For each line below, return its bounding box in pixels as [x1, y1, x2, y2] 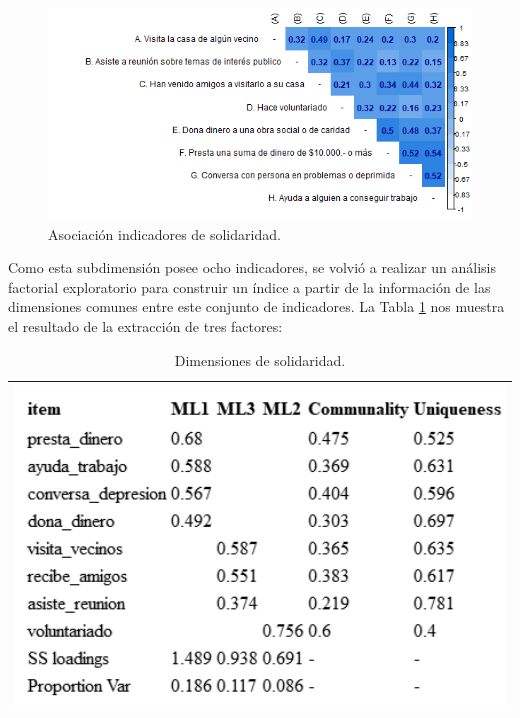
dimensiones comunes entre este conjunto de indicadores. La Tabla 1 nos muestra [8, 296, 505, 317]
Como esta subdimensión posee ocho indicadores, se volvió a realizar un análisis [8, 257, 496, 278]
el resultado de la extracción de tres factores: [8, 315, 283, 336]
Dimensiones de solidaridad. [174, 349, 346, 370]
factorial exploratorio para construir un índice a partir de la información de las [8, 276, 491, 297]
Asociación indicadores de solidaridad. [48, 223, 281, 244]
